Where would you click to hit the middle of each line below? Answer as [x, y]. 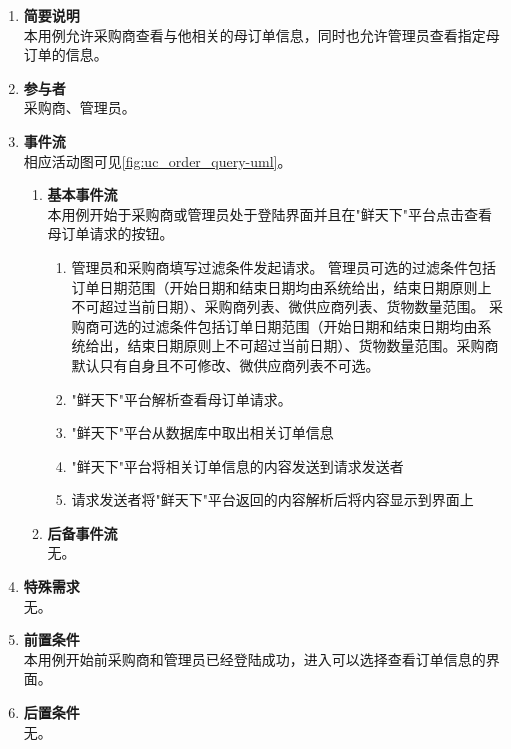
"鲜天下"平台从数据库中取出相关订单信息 [202, 432]
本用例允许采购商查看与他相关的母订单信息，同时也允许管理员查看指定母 [261, 34]
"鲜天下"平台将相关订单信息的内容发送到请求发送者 [237, 465]
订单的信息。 [65, 54]
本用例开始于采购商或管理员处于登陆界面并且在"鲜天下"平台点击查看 [270, 213]
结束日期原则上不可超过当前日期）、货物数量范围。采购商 [313, 345]
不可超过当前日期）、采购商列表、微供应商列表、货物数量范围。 [278, 306]
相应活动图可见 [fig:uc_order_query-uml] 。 [157, 160]
